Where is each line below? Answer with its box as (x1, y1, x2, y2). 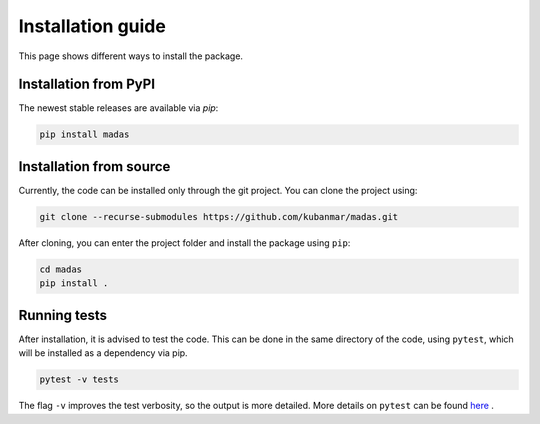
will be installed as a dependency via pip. (18, 347, 189, 359)
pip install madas (39, 129, 130, 140)
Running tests (18, 306, 108, 324)
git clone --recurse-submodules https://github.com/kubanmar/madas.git (39, 211, 399, 222)
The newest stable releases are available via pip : (18, 102, 219, 114)
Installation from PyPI (18, 76, 155, 93)
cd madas (39, 263, 83, 275)
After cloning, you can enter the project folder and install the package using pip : (18, 236, 351, 249)
